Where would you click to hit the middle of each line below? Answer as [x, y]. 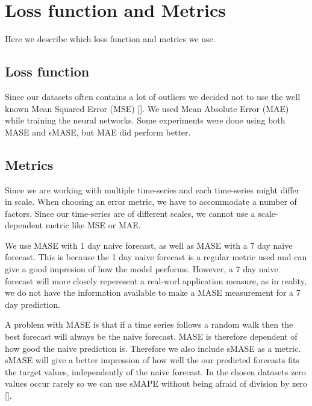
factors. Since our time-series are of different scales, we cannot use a [130, 213]
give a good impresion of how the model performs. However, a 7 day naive [142, 269]
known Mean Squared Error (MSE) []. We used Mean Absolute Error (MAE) [147, 108]
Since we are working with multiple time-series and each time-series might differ [152, 189]
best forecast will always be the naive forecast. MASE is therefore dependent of [151, 336]
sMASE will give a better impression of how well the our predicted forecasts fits [152, 360]
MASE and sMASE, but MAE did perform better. [98, 132]
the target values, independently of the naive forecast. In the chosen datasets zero [155, 371]
